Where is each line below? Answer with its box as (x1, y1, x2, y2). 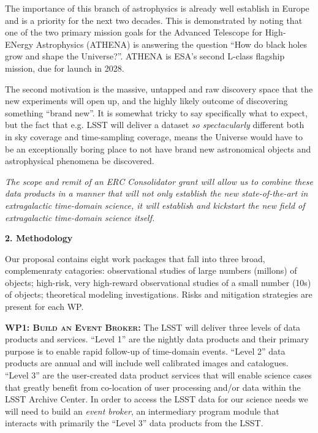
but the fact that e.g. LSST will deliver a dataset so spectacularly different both (5, 118, 305, 131)
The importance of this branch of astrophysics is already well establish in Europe (5, 2, 309, 14)
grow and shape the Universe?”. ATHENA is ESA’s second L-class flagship (5, 50, 285, 62)
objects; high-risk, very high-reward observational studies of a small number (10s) (5, 276, 311, 288)
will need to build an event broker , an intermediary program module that (5, 404, 279, 417)
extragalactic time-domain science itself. (5, 211, 155, 224)
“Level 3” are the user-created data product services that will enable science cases (5, 369, 312, 382)
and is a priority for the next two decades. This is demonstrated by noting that (5, 13, 303, 26)
